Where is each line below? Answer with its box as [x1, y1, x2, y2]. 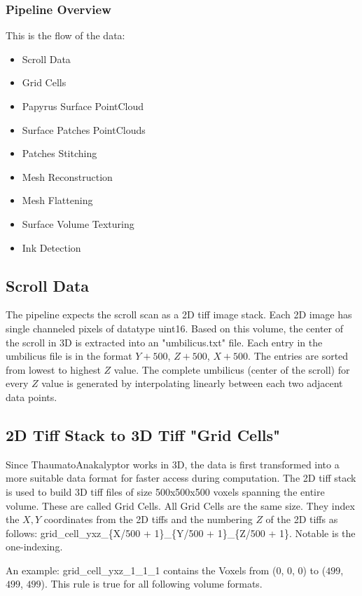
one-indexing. [6, 539, 63, 554]
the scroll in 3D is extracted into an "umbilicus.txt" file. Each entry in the [6, 334, 323, 349]
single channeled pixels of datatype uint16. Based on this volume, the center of [6, 320, 343, 335]
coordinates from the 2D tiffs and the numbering [43, 512, 253, 527]
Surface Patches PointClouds [22, 122, 146, 137]
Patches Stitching [22, 146, 97, 161]
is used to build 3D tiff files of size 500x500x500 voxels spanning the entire [6, 484, 325, 499]
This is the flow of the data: [6, 28, 125, 43]
